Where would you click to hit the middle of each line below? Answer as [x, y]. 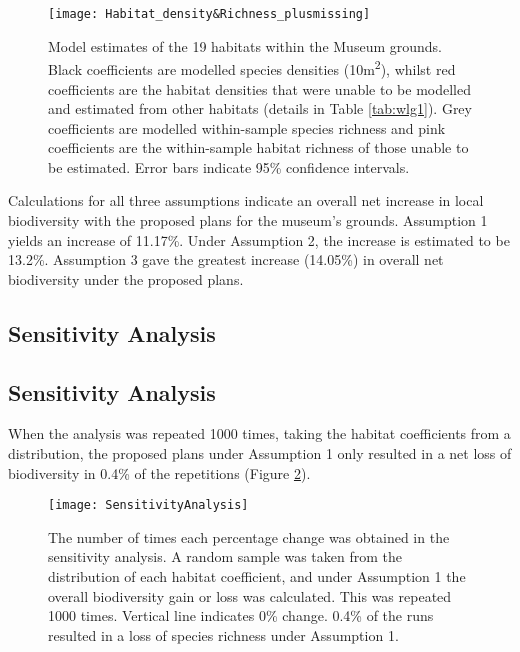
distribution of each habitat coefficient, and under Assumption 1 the [257, 576]
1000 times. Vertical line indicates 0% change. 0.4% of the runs [241, 615]
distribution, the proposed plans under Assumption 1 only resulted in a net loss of [260, 453]
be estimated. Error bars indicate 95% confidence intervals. [229, 166]
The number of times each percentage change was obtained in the [249, 536]
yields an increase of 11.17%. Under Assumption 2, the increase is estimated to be [259, 239]
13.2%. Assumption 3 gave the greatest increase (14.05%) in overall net [226, 259]
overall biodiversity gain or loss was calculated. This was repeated [250, 595]
